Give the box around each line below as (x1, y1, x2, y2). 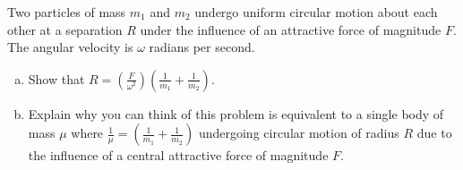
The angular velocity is (7, 38, 133, 56)
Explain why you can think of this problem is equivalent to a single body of (28, 104, 444, 123)
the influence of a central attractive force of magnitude (28, 146, 329, 165)
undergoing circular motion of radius (198, 123, 399, 142)
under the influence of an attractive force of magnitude (140, 20, 442, 38)
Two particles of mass (7, 3, 126, 21)
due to (416, 123, 452, 142)
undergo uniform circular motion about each (194, 3, 438, 21)
